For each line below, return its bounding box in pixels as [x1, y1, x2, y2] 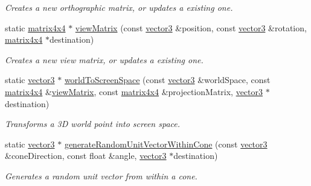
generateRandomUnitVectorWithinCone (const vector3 [64, 137, 268, 150]
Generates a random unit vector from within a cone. [5, 169, 197, 182]
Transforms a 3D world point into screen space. [5, 117, 181, 130]
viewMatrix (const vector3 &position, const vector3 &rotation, [75, 21, 307, 34]
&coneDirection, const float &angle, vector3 [5, 149, 167, 162]
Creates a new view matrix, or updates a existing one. [5, 53, 204, 66]
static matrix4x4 [5, 21, 66, 34]
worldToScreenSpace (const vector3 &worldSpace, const [64, 73, 271, 86]
